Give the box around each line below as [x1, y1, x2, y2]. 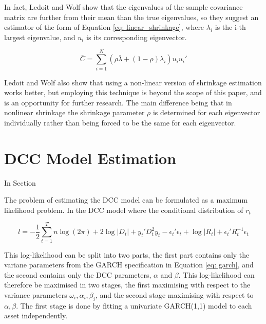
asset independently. [4, 310, 68, 321]
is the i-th [215, 22, 246, 32]
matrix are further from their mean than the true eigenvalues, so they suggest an [4, 11, 259, 22]
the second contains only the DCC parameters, [4, 269, 151, 280]
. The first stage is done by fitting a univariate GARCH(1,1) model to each [16, 300, 252, 311]
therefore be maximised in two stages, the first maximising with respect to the [4, 279, 251, 290]
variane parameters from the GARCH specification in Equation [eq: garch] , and [4, 259, 254, 270]
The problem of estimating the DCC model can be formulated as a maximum [4, 194, 248, 205]
